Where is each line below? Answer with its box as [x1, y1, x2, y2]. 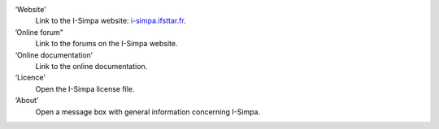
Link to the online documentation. [35, 61, 148, 71]
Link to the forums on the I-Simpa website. [35, 39, 178, 49]
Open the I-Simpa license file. [35, 84, 135, 93]
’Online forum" [15, 27, 64, 37]
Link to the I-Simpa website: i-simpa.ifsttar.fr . [35, 16, 186, 26]
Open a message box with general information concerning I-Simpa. [35, 106, 260, 117]
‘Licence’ [15, 73, 46, 83]
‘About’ [15, 96, 39, 105]
